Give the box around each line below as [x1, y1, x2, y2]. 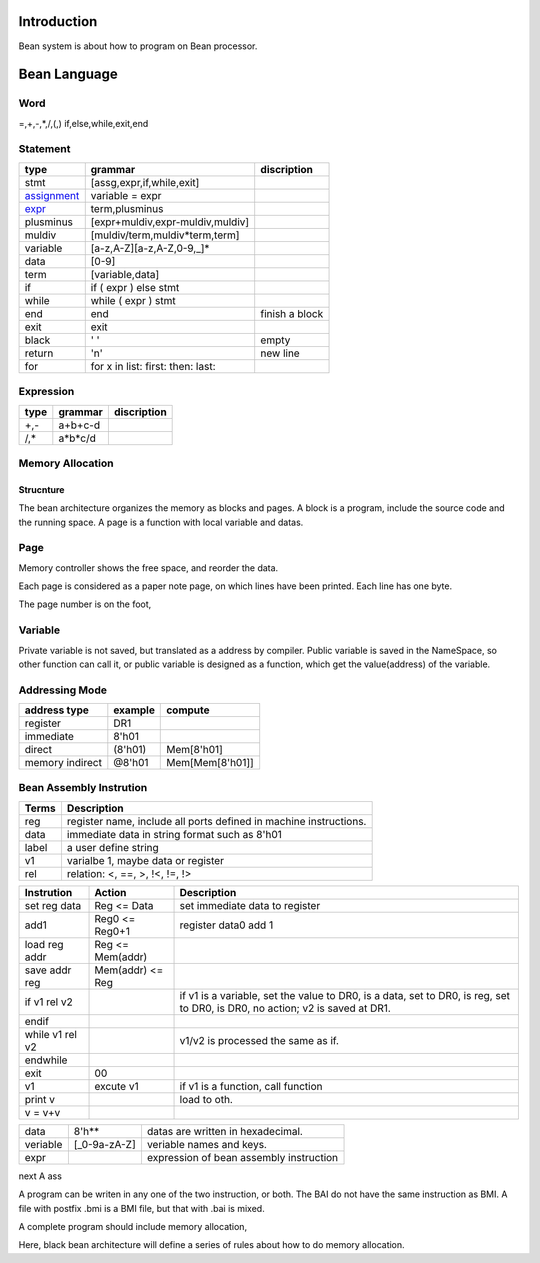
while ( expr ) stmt [90, 293, 177, 307]
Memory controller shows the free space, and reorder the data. [18, 561, 279, 574]
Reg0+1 [94, 924, 130, 938]
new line [260, 346, 300, 360]
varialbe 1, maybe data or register [66, 853, 225, 867]
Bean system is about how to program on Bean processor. [18, 40, 258, 52]
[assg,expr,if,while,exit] [90, 175, 200, 189]
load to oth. [179, 1092, 234, 1106]
